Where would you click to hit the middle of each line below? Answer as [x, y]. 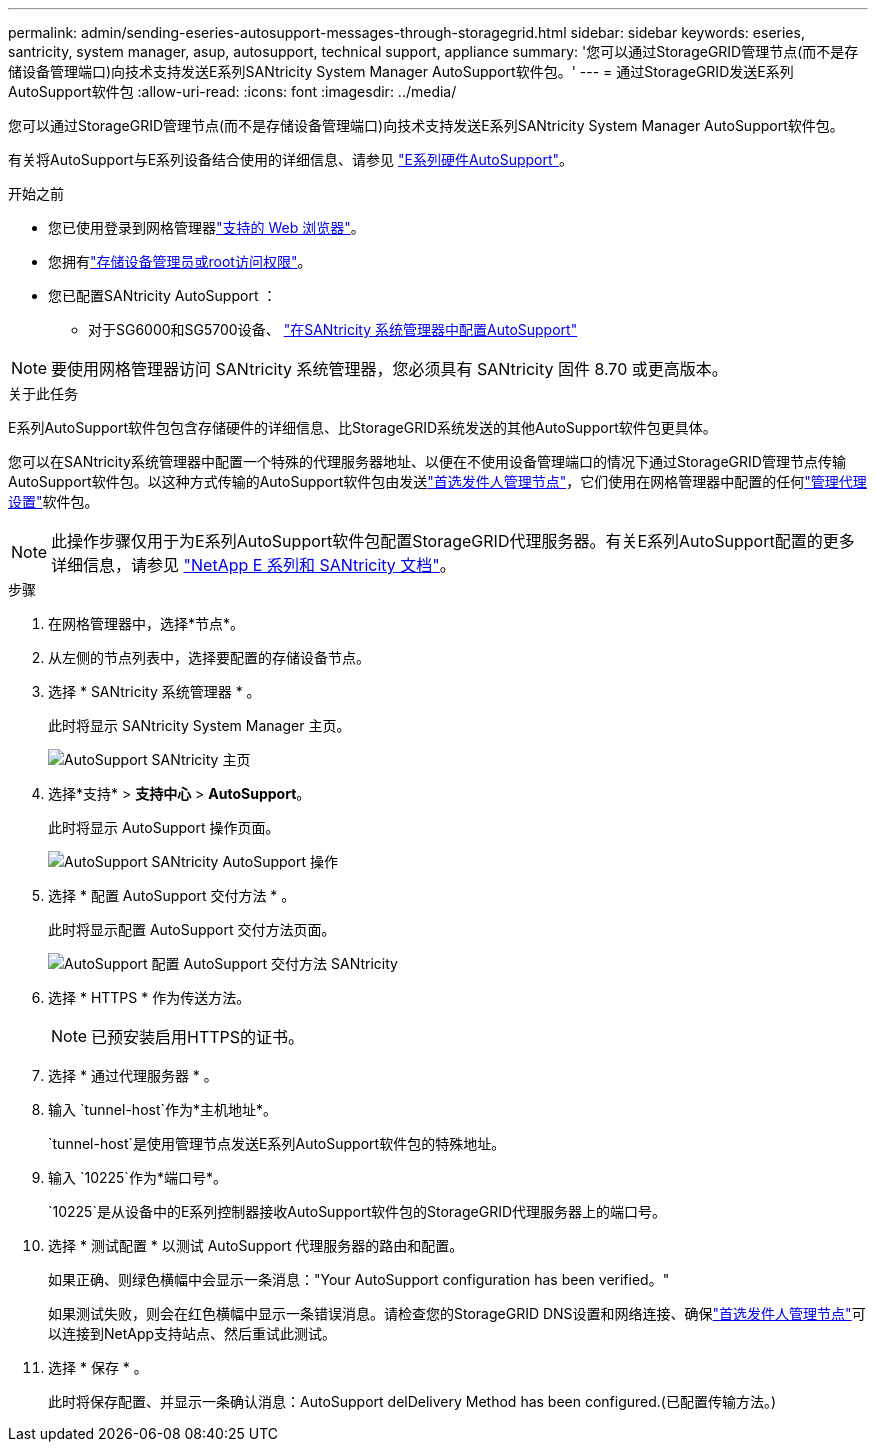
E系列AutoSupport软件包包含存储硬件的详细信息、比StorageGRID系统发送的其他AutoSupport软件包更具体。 [362, 427]
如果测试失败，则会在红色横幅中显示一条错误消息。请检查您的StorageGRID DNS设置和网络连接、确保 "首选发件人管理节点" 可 [457, 1313]
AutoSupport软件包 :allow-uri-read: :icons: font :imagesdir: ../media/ [232, 91]
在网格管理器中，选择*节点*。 [146, 623]
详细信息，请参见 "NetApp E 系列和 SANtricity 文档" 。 [253, 565]
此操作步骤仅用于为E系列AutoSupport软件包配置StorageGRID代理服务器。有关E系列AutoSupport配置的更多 [453, 541]
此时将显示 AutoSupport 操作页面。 [164, 827]
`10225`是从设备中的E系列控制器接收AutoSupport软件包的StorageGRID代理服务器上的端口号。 [357, 1211]
